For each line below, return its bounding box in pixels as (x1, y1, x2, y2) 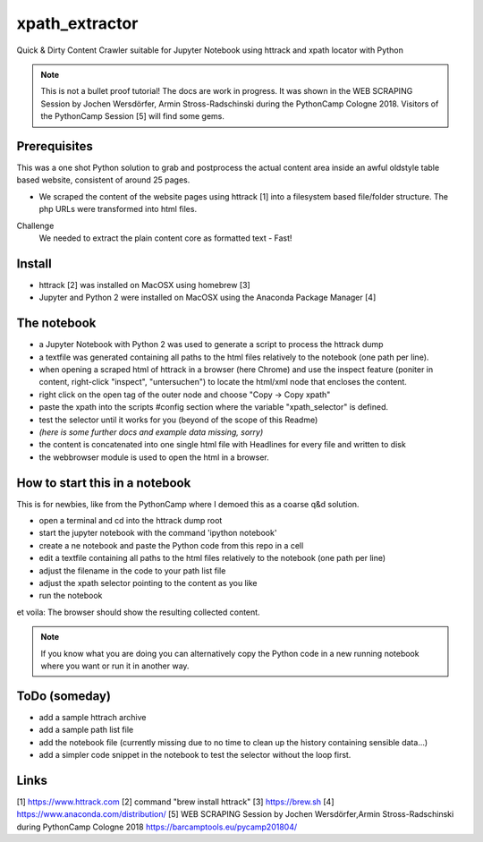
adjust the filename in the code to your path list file (38, 565, 226, 576)
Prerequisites (16, 139, 93, 154)
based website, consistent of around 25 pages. (16, 174, 191, 185)
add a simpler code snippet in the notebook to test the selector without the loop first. (38, 749, 352, 760)
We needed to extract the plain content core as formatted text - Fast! (38, 233, 292, 243)
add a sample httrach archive (38, 711, 147, 722)
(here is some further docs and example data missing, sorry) (38, 426, 264, 438)
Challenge (16, 220, 55, 231)
